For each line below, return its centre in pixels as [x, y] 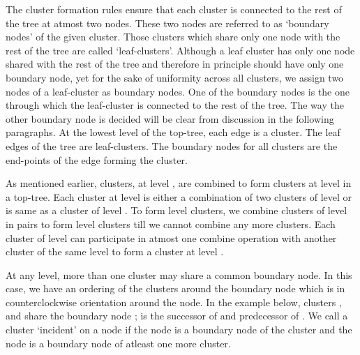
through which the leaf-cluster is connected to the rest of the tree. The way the [175, 105]
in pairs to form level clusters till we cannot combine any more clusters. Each [171, 224]
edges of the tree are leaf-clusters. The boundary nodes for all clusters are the [172, 145]
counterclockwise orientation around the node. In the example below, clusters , [174, 302]
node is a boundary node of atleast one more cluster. [118, 343]
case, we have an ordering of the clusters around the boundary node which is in [175, 288]
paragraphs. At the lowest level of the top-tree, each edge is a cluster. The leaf [173, 132]
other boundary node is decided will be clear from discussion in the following [170, 118]
